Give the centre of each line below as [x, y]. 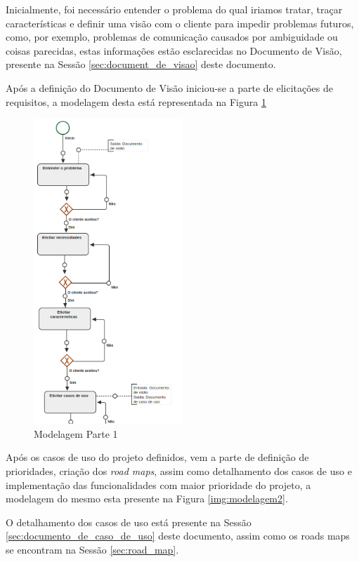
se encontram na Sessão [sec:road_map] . [92, 549]
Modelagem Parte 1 [76, 433]
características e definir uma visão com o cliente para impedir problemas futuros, [180, 23]
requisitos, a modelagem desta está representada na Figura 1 [136, 101]
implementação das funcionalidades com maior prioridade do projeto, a [158, 484]
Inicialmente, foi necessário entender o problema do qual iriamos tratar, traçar [174, 9]
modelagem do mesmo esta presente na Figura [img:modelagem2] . [147, 499]
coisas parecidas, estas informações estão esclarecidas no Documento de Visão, [174, 50]
